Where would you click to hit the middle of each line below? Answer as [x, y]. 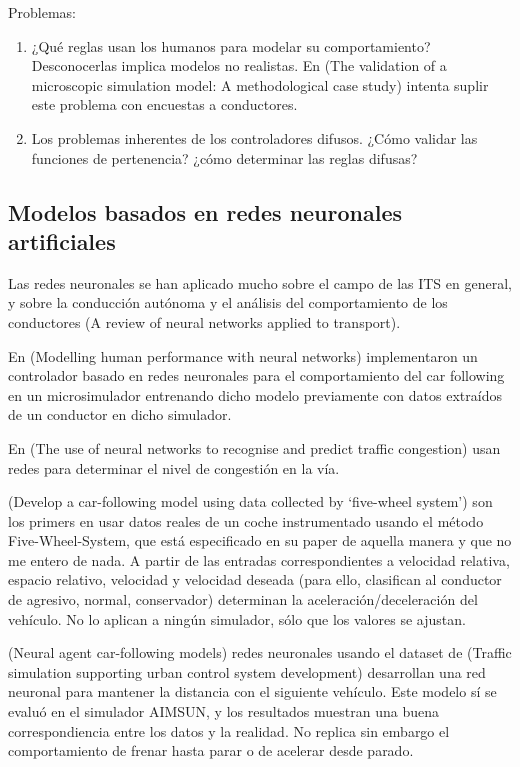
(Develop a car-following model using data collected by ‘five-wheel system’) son [250, 501]
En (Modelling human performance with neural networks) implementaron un [243, 355]
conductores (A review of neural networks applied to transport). [204, 321]
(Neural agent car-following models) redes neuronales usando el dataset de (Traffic [260, 652]
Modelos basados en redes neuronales [205, 211]
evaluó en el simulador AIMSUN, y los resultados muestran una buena [224, 711]
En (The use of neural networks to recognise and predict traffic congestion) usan [254, 447]
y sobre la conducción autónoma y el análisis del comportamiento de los [228, 302]
